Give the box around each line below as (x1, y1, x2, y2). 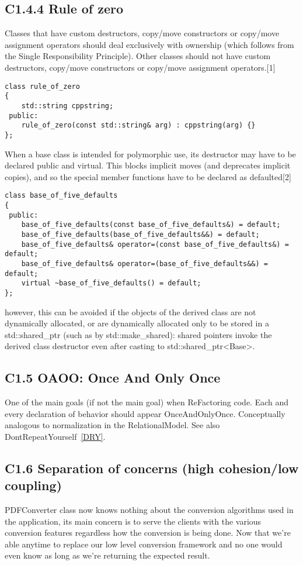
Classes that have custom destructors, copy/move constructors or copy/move (5, 27, 280, 39)
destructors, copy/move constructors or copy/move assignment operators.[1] (5, 61, 276, 73)
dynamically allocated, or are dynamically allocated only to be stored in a (5, 317, 269, 329)
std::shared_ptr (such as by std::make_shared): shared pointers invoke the (5, 328, 272, 340)
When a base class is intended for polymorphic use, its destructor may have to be (5, 147, 296, 160)
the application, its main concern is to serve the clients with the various (5, 515, 262, 527)
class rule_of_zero (5, 82, 80, 91)
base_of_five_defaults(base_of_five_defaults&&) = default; (21, 230, 260, 239)
